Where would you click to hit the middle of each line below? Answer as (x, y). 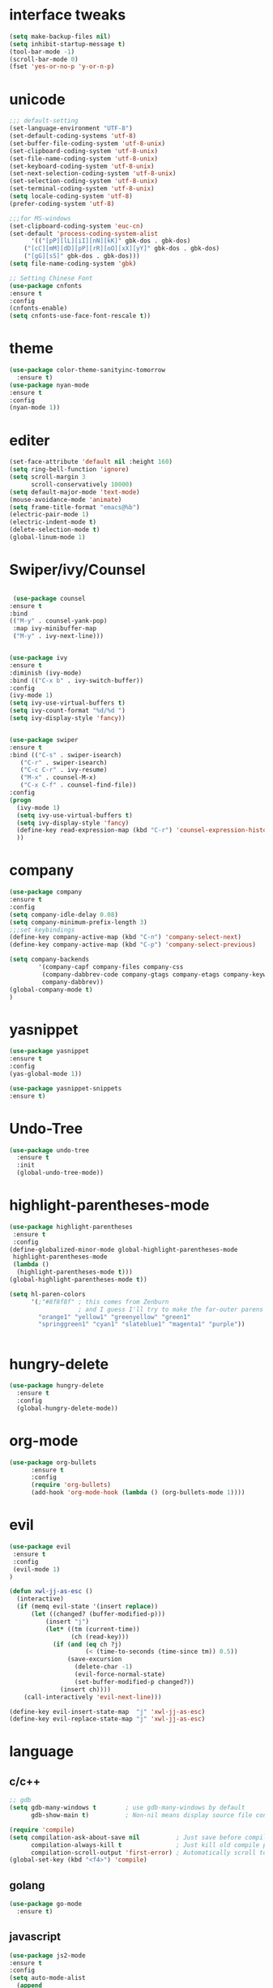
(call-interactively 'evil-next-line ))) (93, 1697)
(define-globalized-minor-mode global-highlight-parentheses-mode (124, 1249)
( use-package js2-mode (47, 1956)
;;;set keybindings (42, 930)
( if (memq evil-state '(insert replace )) (87, 1607)
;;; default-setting (44, 121)
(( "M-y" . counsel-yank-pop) (58, 621)
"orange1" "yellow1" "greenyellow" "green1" (115, 1317)
